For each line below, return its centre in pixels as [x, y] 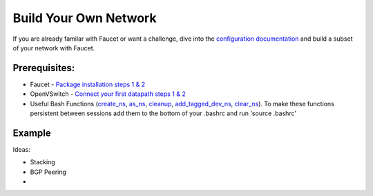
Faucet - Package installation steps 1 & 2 [87, 84]
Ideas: [21, 149]
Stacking [42, 162]
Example [32, 133]
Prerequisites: [44, 68]
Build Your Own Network [85, 18]
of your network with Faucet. [54, 48]
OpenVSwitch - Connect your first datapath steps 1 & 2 [108, 94]
